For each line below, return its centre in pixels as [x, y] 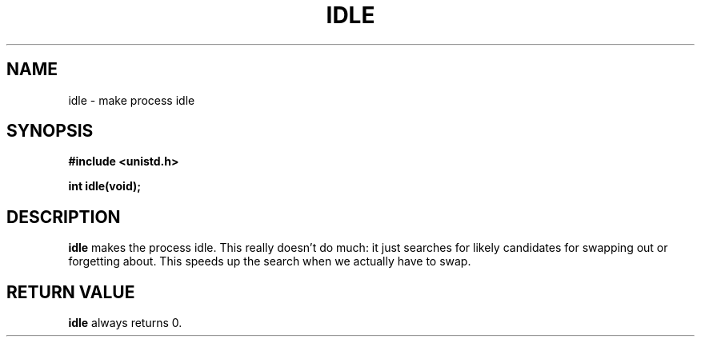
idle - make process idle [132, 100]
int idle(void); [105, 186]
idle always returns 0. [125, 323]
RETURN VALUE [71, 292]
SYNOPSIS [50, 131]
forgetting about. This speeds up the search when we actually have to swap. [270, 261]
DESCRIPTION [64, 217]
